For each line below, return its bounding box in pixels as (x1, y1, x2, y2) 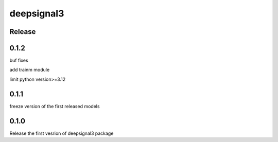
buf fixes (9, 57, 28, 64)
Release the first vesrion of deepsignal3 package (9, 130, 114, 136)
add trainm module (9, 67, 50, 73)
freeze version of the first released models (9, 103, 100, 109)
